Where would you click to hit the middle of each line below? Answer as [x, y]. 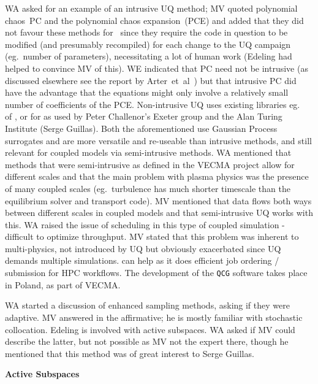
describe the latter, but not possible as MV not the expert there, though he [147, 341]
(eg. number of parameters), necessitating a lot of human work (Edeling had [149, 56]
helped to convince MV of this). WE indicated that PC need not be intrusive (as [157, 68]
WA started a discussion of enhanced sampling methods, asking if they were [147, 305]
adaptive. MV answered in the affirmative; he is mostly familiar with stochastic [154, 317]
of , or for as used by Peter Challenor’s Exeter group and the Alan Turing [144, 116]
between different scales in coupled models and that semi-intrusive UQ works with [159, 213]
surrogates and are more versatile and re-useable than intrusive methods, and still [158, 140]
